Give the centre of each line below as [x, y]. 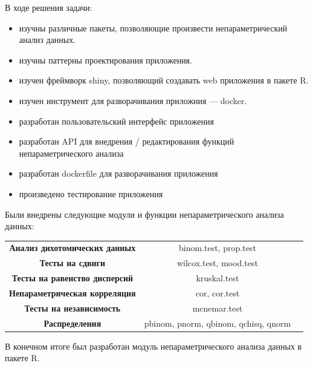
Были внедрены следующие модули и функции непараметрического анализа [144, 214]
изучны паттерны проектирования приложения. [105, 60]
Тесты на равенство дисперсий [73, 278]
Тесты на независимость [73, 308]
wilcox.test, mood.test [217, 263]
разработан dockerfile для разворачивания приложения [118, 173]
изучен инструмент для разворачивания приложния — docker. [133, 100]
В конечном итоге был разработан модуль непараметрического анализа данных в [153, 346]
